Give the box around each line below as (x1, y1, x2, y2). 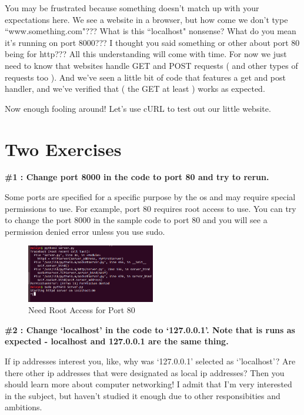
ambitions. (5, 401, 42, 413)
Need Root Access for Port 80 (28, 304, 135, 316)
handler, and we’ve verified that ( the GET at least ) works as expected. (5, 82, 265, 95)
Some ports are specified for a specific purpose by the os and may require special (5, 191, 296, 203)
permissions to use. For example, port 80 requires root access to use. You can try (5, 202, 296, 214)
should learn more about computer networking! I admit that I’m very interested (5, 378, 292, 390)
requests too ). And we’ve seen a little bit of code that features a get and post (5, 71, 286, 83)
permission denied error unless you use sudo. (5, 225, 165, 237)
